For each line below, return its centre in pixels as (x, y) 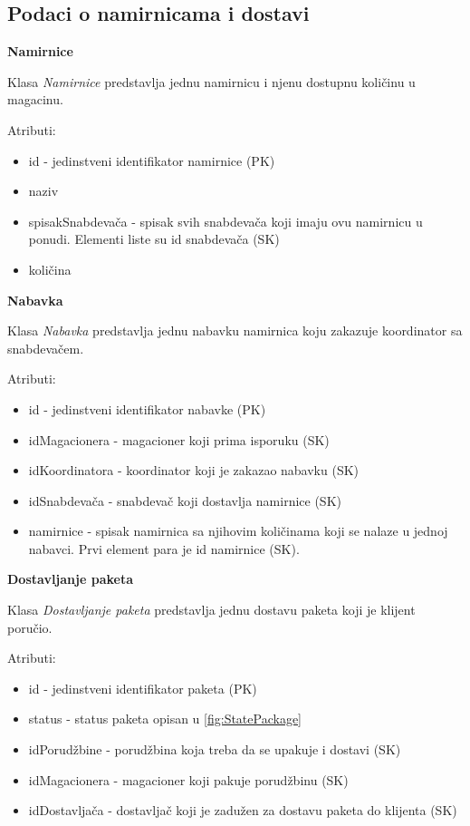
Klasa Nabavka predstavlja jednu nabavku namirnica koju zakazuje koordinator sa (235, 330)
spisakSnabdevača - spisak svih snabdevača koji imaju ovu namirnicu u (225, 221)
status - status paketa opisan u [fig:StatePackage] (165, 719)
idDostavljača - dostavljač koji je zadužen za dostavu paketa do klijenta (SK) (243, 810)
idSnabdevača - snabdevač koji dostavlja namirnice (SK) (185, 500)
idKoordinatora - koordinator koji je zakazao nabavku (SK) (194, 470)
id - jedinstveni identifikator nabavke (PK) (147, 408)
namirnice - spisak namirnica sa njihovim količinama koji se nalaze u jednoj (238, 531)
